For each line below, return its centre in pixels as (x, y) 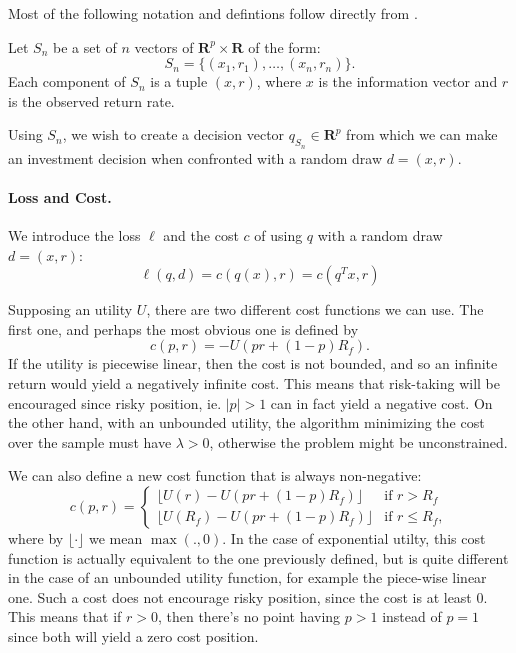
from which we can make (422, 134)
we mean (115, 537)
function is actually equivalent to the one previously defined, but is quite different (258, 557)
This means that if (65, 616)
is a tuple (179, 81)
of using (278, 234)
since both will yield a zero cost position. (133, 635)
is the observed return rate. (91, 100)
